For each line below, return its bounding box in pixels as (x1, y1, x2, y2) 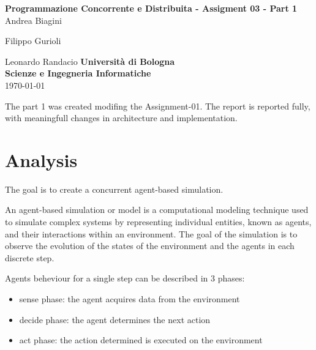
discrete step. (5, 251, 55, 264)
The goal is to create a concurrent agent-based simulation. (5, 182, 224, 195)
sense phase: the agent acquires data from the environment (19, 292, 240, 305)
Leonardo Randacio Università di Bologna (5, 54, 175, 67)
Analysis (5, 147, 78, 172)
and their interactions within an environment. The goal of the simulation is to (5, 227, 298, 240)
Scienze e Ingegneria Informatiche (5, 67, 151, 80)
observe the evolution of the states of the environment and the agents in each (5, 239, 295, 252)
